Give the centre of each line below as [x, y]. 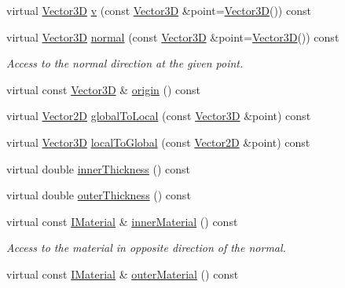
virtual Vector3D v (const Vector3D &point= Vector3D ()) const [159, 10]
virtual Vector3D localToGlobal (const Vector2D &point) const [158, 142]
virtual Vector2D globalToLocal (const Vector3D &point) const [159, 116]
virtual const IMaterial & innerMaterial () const [122, 221]
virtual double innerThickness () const [99, 168]
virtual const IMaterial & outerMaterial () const [123, 273]
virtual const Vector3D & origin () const [104, 89]
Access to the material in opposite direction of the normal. [146, 248]
